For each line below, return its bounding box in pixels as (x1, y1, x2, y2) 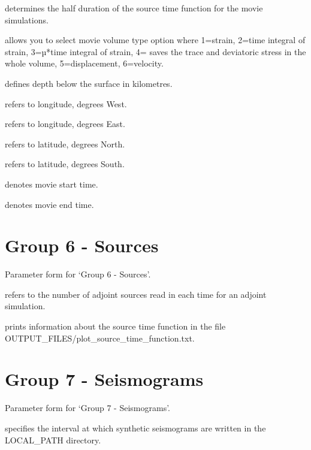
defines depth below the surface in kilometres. (5, 77, 173, 89)
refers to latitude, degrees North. (5, 137, 125, 150)
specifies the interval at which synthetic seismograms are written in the (5, 421, 266, 434)
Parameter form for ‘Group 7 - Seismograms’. (5, 401, 171, 414)
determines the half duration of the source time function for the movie (5, 2, 263, 14)
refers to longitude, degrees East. (5, 117, 125, 130)
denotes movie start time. (5, 177, 98, 190)
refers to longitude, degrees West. (5, 97, 127, 110)
